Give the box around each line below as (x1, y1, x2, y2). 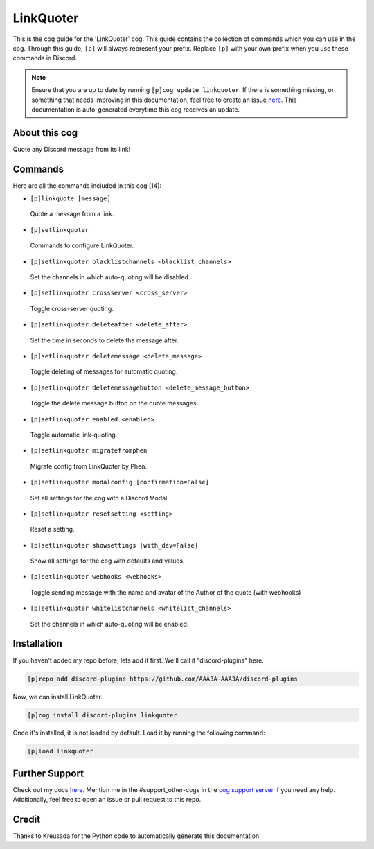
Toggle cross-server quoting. (30, 304, 114, 313)
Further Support (12, 767, 84, 779)
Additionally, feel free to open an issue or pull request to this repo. (12, 796, 202, 804)
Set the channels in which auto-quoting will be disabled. (30, 273, 190, 281)
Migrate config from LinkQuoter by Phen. (30, 462, 148, 471)
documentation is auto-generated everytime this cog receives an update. (31, 105, 240, 114)
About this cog (12, 127, 78, 139)
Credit (12, 814, 41, 825)
